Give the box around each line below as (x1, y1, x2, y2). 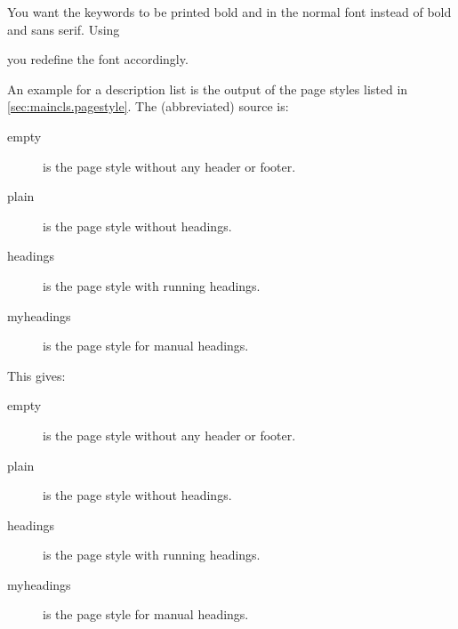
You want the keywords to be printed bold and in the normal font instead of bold (7, 3, 452, 20)
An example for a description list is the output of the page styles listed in (7, 79, 408, 98)
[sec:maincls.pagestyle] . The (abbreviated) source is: (7, 97, 289, 116)
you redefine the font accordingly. (7, 50, 189, 69)
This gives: (7, 366, 66, 384)
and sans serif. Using (7, 20, 120, 38)
